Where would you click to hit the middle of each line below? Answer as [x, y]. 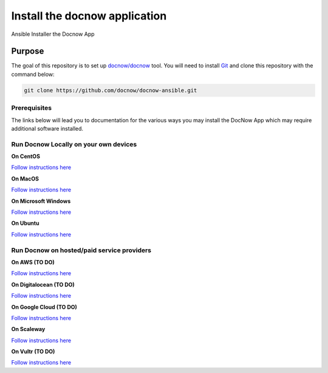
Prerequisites [31, 108]
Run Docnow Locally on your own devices [74, 144]
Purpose [28, 51]
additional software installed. [47, 128]
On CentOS [26, 156]
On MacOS [25, 179]
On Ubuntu [25, 223]
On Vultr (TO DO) [33, 352]
